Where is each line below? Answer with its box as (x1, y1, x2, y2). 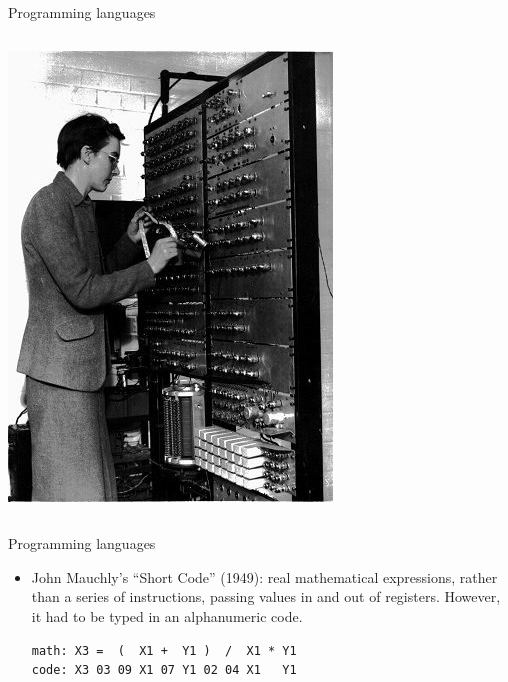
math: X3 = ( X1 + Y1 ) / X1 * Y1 (31, 643, 297, 658)
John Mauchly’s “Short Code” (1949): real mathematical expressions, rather (31, 566, 498, 587)
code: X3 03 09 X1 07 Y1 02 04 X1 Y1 (31, 663, 297, 678)
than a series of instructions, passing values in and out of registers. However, (31, 586, 501, 607)
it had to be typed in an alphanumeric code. (31, 605, 303, 626)
